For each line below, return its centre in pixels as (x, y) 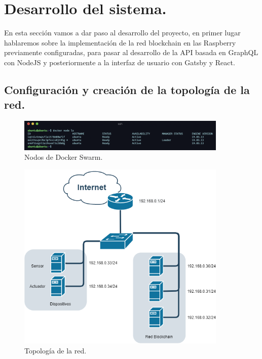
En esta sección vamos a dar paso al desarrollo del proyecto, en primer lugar (122, 33)
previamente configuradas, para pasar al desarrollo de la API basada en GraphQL (131, 52)
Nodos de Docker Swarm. (64, 157)
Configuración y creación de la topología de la (127, 89)
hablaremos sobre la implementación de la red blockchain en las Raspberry (120, 42)
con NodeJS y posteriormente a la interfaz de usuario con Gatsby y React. (120, 62)
